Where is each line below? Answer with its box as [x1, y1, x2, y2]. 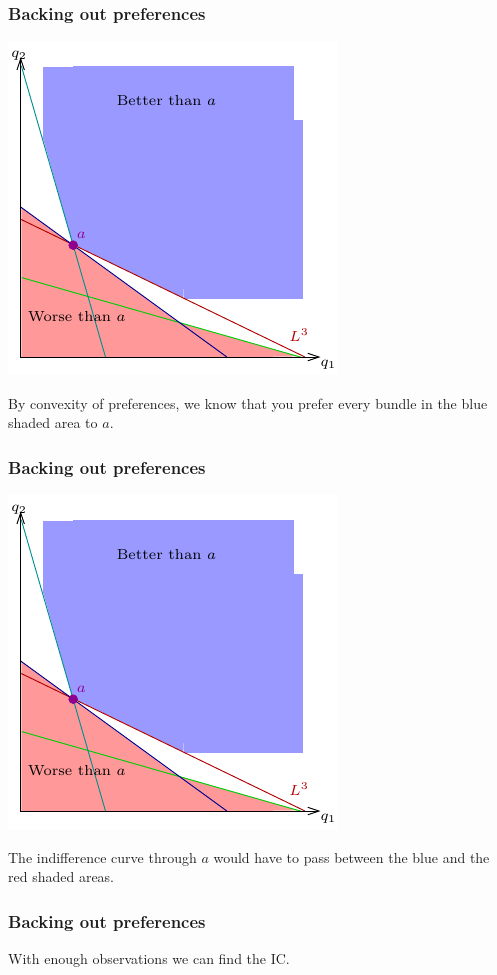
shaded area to [8, 412, 98, 433]
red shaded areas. [8, 866, 115, 887]
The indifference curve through [8, 846, 197, 867]
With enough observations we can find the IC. [8, 948, 290, 969]
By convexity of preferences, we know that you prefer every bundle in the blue [8, 392, 488, 413]
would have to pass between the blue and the [213, 846, 490, 867]
